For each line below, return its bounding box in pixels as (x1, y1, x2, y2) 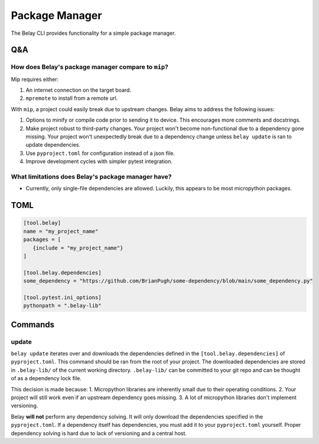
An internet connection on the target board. (25, 86, 132, 94)
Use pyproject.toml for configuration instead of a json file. (25, 150, 175, 157)
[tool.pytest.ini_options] (23, 294, 102, 301)
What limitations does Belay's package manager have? (11, 172, 172, 180)
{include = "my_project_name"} (32, 244, 123, 251)
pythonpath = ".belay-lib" (23, 302, 102, 309)
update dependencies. (25, 141, 81, 148)
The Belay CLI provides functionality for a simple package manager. (11, 30, 176, 37)
